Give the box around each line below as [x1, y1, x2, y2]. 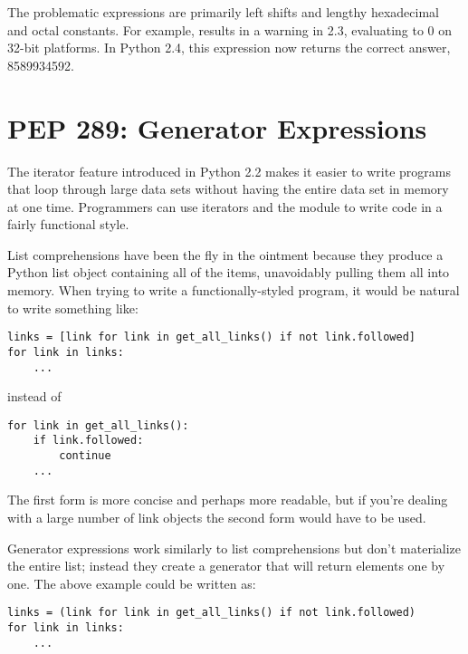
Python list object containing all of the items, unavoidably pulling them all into [7, 263, 450, 282]
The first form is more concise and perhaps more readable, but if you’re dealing [7, 490, 448, 509]
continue [59, 449, 111, 463]
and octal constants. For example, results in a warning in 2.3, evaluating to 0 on [7, 20, 453, 39]
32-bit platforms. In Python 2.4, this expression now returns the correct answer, [7, 38, 451, 57]
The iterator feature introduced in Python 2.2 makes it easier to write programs [7, 161, 451, 180]
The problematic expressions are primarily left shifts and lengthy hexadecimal [7, 3, 439, 21]
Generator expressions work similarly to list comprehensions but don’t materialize [7, 538, 462, 557]
